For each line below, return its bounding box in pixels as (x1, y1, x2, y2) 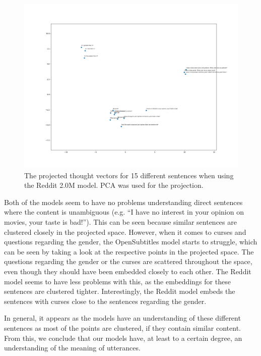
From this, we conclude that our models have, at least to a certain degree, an (4, 332, 242, 343)
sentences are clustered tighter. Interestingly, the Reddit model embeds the (4, 286, 235, 296)
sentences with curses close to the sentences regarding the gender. (4, 295, 207, 306)
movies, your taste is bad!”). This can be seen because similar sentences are (4, 217, 237, 227)
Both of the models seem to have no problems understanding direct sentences (4, 196, 243, 207)
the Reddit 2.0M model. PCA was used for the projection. (24, 180, 204, 190)
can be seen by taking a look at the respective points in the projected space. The (4, 246, 254, 257)
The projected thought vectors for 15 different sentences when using (24, 170, 234, 180)
